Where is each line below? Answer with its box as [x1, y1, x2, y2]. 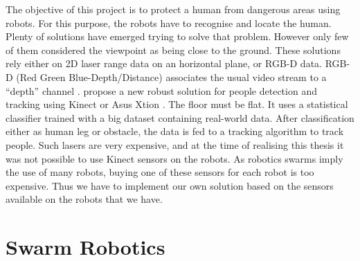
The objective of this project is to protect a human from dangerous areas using [6, 2, 341, 16]
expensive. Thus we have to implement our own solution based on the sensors [6, 178, 334, 192]
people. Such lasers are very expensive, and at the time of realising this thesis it [6, 137, 344, 152]
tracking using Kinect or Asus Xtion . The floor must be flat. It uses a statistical [6, 97, 348, 111]
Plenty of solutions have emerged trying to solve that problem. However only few [6, 29, 349, 44]
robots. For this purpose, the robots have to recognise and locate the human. [6, 15, 332, 30]
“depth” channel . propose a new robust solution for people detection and [6, 83, 317, 98]
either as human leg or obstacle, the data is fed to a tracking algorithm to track [6, 124, 344, 138]
